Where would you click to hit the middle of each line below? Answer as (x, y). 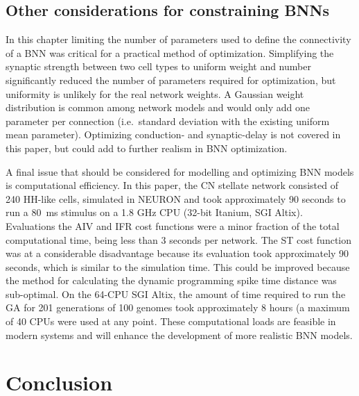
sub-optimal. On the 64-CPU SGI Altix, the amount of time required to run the (176, 294)
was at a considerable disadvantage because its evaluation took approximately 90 (177, 253)
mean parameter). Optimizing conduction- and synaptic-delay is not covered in (173, 134)
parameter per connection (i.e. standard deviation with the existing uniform (168, 121)
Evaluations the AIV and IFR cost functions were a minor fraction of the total (173, 225)
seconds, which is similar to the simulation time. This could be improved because (178, 266)
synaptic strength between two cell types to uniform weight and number (158, 66)
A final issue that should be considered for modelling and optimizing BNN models (180, 171)
